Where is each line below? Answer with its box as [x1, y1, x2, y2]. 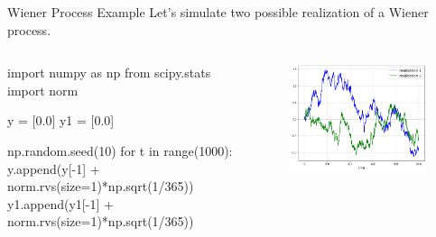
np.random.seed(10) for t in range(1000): [7, 141, 233, 160]
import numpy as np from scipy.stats [7, 63, 211, 82]
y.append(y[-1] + [7, 159, 100, 178]
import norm [7, 80, 79, 99]
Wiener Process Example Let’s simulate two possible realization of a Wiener [7, 3, 429, 21]
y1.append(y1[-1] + [7, 194, 114, 213]
